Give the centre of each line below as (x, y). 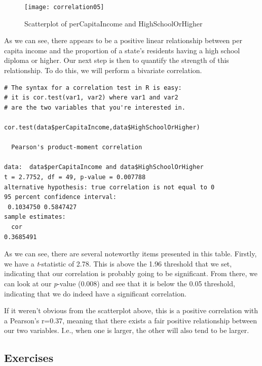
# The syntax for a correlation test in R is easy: (93, 88)
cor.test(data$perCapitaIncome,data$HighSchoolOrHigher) (102, 127)
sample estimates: (35, 217)
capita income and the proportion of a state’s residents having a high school (122, 50)
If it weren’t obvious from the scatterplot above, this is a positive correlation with (131, 310)
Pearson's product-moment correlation (77, 147)
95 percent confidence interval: (60, 197)
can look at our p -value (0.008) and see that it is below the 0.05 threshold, (120, 283)
